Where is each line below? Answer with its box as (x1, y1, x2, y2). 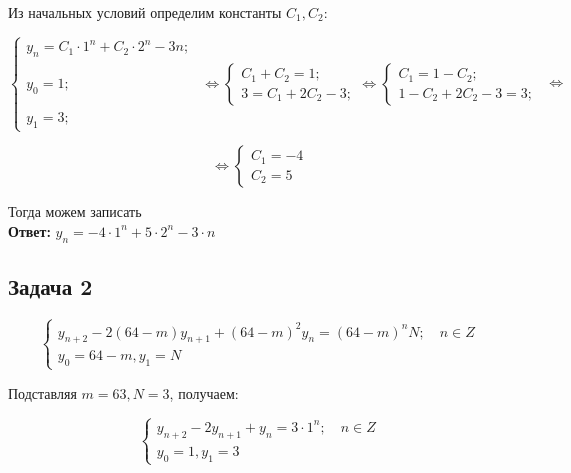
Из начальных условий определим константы (8, 2, 282, 22)
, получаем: (169, 382, 239, 403)
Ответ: (8, 220, 51, 241)
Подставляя (8, 382, 77, 403)
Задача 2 (8, 271, 93, 302)
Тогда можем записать (8, 201, 142, 222)
